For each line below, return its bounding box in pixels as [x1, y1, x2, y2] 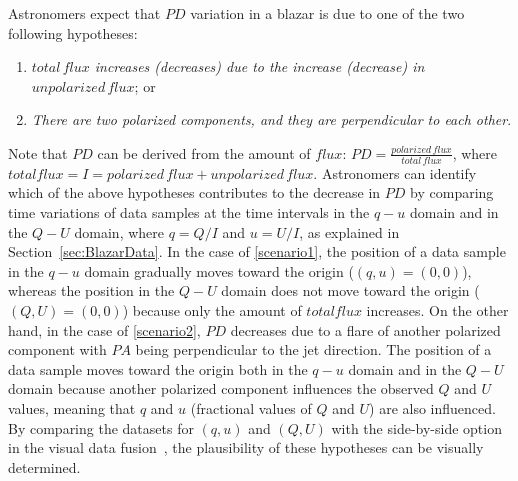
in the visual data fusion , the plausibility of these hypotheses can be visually [8, 437, 484, 458]
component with [8, 339, 107, 360]
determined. [8, 456, 81, 477]
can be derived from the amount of [97, 142, 311, 163]
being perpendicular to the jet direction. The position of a [135, 339, 492, 360]
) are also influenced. [369, 397, 496, 418]
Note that [8, 142, 68, 163]
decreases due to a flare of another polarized [230, 319, 501, 340]
